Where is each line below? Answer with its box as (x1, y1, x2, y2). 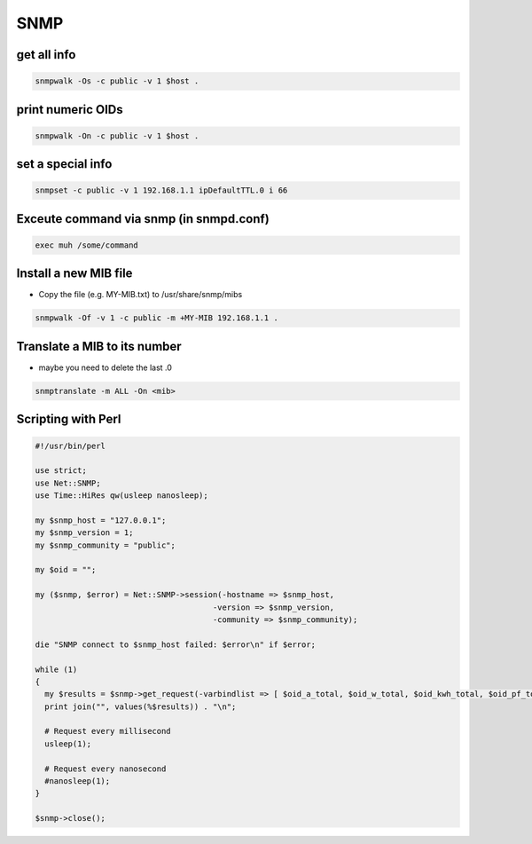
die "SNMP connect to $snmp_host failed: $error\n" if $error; (35, 639, 317, 650)
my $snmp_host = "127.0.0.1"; (35, 515, 167, 525)
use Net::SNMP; (35, 477, 101, 488)
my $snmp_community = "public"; (35, 540, 176, 550)
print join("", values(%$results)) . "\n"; (44, 701, 237, 712)
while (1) (35, 664, 78, 674)
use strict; (35, 466, 88, 476)
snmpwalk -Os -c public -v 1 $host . (35, 76, 199, 86)
